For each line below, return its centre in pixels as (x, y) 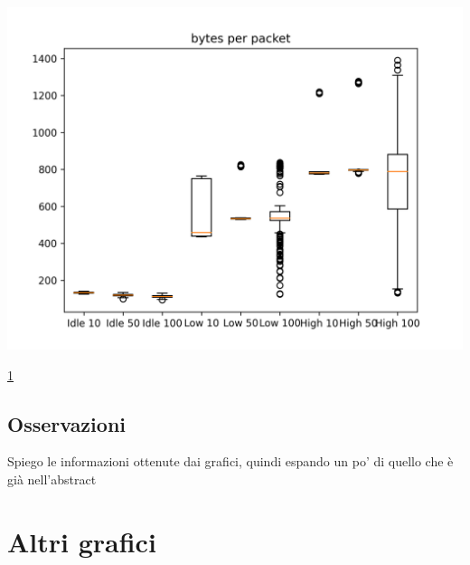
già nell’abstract (52, 479)
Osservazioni (66, 423)
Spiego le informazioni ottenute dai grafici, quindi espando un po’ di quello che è (230, 461)
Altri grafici (82, 541)
